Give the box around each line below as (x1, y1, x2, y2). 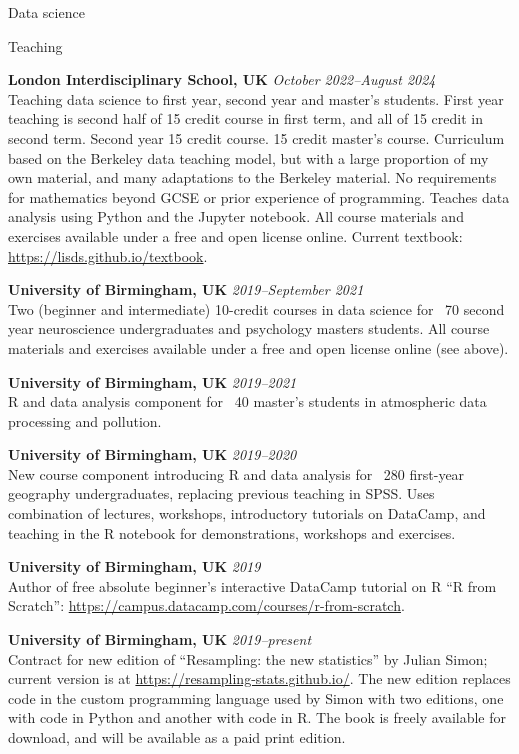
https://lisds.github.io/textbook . (8, 245, 208, 266)
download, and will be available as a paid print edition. (8, 727, 346, 747)
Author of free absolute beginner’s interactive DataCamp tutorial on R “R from (8, 575, 497, 596)
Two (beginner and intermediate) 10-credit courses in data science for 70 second (8, 298, 505, 319)
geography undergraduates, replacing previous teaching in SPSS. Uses (8, 483, 435, 504)
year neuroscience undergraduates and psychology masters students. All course (8, 318, 490, 339)
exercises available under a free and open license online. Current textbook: (8, 225, 463, 246)
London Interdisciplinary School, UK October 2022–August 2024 (8, 69, 436, 90)
